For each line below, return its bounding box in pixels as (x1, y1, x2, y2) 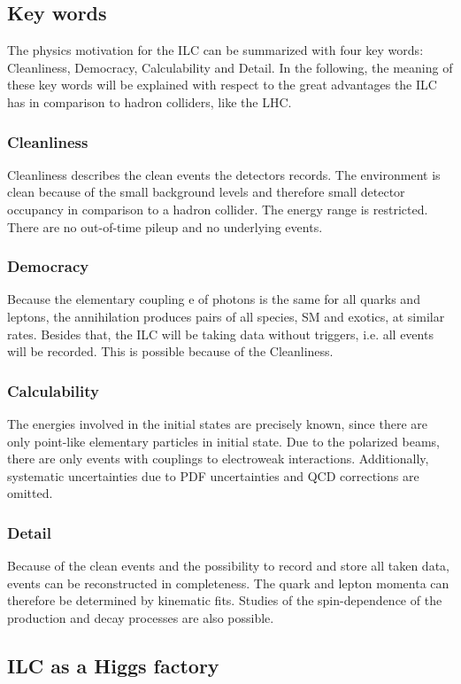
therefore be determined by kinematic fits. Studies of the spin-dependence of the (7, 591, 442, 610)
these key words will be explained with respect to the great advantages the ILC (7, 75, 437, 94)
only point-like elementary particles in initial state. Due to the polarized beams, (7, 431, 440, 450)
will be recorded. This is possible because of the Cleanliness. (7, 342, 334, 361)
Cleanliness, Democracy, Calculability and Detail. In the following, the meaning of (7, 58, 453, 76)
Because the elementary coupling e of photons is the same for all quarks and (7, 290, 420, 308)
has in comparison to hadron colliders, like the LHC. (7, 92, 292, 111)
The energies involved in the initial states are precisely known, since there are (7, 414, 427, 432)
